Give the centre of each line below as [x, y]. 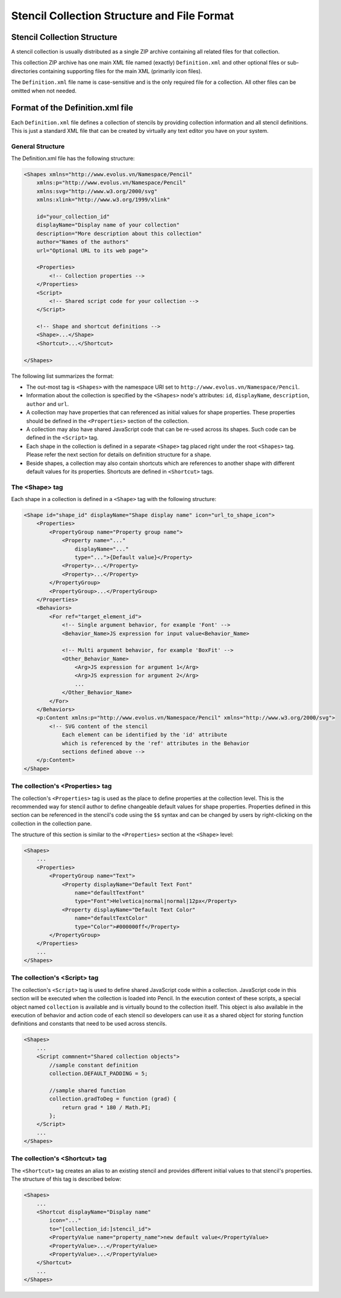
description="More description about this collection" [119, 233]
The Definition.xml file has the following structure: [73, 158]
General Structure [38, 146]
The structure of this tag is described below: [66, 1179]
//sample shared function [87, 1090]
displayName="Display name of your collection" [108, 225]
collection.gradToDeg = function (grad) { [113, 1099]
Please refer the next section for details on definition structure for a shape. [119, 455]
